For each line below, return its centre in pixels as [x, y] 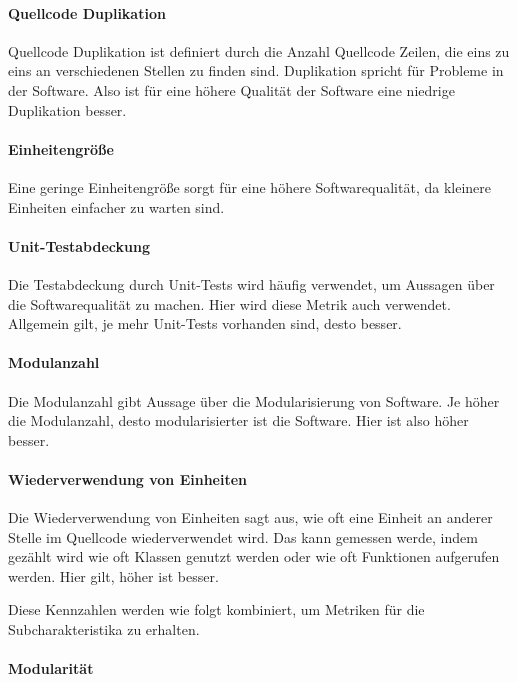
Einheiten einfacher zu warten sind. [116, 206]
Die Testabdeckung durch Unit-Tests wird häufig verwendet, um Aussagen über [251, 283]
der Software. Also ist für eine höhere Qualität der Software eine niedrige [231, 89]
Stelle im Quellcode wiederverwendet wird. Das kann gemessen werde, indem [243, 536]
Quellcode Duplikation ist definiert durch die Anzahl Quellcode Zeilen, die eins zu [259, 50]
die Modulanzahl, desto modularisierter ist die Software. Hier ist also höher [238, 420]
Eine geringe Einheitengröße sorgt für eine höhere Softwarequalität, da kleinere [249, 186]
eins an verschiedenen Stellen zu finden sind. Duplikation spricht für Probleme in [256, 70]
